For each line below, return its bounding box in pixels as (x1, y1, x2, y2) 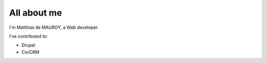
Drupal (21, 42, 36, 48)
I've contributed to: (9, 33, 48, 39)
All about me (9, 7, 62, 18)
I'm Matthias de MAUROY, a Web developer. (9, 24, 99, 30)
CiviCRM (21, 49, 40, 55)
